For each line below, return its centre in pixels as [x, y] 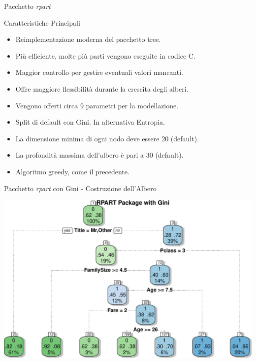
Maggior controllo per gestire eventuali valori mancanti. [99, 72]
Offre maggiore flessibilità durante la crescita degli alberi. [102, 88]
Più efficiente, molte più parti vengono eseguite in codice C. [105, 55]
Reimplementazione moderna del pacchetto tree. [88, 39]
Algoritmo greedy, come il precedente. [72, 171]
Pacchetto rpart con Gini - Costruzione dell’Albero [80, 188]
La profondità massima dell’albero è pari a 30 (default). [99, 155]
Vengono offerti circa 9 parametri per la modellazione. [97, 105]
